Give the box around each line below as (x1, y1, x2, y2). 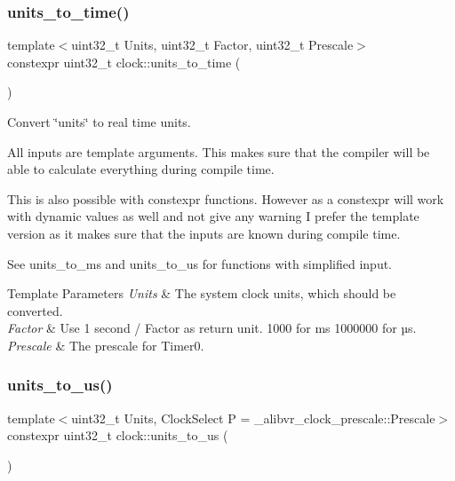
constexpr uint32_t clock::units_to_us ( (7, 426, 228, 445)
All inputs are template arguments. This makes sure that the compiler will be (7, 142, 430, 161)
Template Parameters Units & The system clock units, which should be (7, 284, 396, 303)
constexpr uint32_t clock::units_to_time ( (7, 52, 241, 71)
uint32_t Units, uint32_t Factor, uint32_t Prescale (71, 35, 354, 54)
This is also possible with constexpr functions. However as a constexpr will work (7, 189, 444, 208)
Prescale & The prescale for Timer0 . (7, 335, 204, 354)
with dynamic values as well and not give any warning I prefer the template (7, 207, 419, 225)
